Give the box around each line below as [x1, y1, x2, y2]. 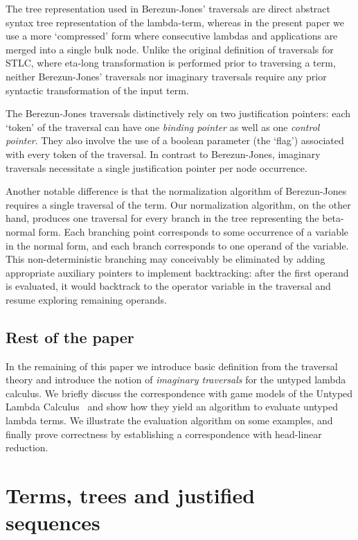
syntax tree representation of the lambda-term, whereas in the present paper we [6, 15, 344, 29]
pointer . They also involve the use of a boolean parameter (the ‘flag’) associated [6, 133, 344, 148]
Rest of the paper [6, 326, 134, 347]
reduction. [6, 440, 48, 455]
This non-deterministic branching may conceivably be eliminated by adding [6, 252, 325, 266]
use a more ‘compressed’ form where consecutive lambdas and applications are [6, 28, 338, 43]
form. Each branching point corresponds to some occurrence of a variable [38, 224, 349, 238]
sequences [6, 508, 100, 537]
